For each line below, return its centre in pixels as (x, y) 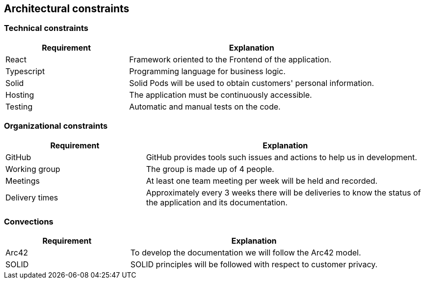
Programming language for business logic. (207, 71)
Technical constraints (46, 28)
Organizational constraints (56, 126)
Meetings (23, 181)
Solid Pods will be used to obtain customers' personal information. (252, 83)
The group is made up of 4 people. (210, 169)
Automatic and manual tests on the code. (205, 106)
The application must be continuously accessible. (221, 95)
